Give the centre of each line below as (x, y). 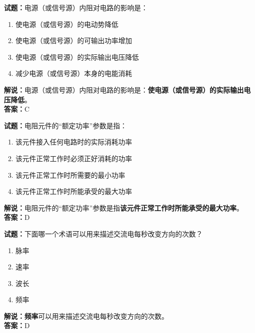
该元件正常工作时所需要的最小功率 (70, 175)
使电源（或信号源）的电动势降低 (67, 24)
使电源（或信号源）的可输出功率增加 (74, 40)
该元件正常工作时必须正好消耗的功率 (74, 158)
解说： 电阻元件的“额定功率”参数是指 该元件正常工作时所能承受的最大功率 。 (124, 207)
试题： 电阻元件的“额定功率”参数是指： (66, 125)
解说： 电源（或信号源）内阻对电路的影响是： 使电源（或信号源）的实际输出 (124, 89)
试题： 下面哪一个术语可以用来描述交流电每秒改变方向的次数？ (103, 233)
